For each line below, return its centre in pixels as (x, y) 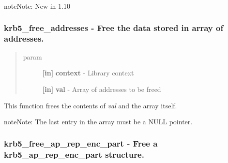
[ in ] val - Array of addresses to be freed (102, 89)
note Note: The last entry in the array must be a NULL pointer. (98, 122)
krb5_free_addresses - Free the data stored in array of (114, 27)
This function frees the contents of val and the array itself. (91, 105)
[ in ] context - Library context (88, 73)
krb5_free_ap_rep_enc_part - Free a (81, 143)
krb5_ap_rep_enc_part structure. (74, 154)
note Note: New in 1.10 (37, 6)
